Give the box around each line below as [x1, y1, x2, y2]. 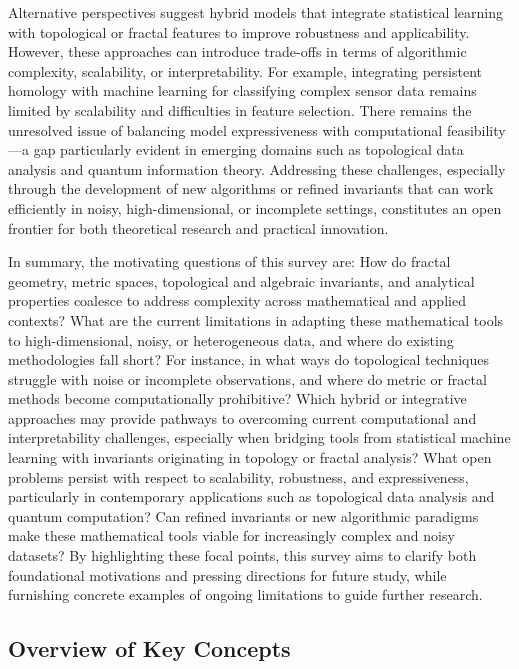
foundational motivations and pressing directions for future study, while [8, 564, 447, 585]
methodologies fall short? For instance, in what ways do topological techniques [8, 349, 489, 370]
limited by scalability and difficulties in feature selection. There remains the [8, 99, 472, 120]
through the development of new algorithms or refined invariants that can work [8, 178, 494, 199]
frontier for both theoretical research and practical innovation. [8, 217, 389, 238]
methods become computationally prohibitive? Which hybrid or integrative [8, 388, 467, 409]
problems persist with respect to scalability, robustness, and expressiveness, [8, 466, 469, 487]
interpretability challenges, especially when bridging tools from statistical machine [8, 427, 511, 448]
